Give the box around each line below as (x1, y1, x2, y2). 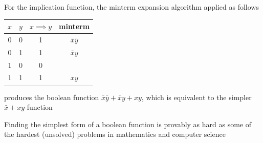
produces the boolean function (4, 91, 99, 102)
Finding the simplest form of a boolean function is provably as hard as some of (4, 118, 252, 129)
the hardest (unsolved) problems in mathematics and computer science (4, 129, 226, 139)
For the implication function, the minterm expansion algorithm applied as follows (4, 2, 259, 12)
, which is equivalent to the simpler (141, 91, 252, 102)
